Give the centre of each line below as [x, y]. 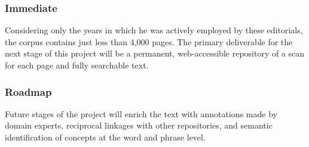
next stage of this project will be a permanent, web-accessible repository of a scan [155, 53]
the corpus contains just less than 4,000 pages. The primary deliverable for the [149, 41]
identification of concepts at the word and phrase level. [105, 137]
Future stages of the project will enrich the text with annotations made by [141, 113]
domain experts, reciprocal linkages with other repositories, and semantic [139, 125]
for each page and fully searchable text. [77, 65]
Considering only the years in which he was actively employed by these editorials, [154, 30]
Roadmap [28, 91]
